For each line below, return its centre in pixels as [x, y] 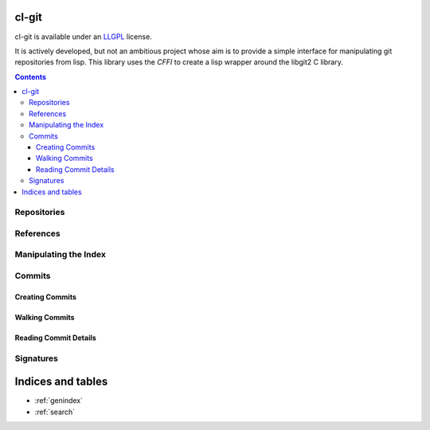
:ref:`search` [55, 412]
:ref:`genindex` [59, 401]
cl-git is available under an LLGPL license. [84, 37]
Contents [31, 76]
